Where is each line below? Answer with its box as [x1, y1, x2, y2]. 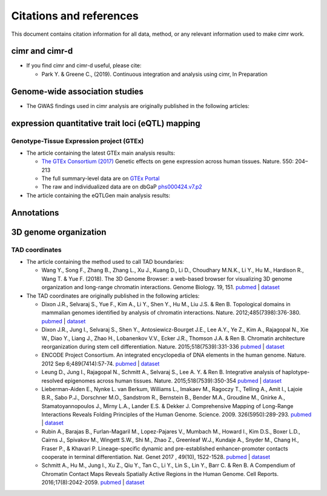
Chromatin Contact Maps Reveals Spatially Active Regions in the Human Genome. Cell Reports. [41, 470, 279, 477]
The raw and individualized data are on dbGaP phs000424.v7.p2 [41, 183, 202, 190]
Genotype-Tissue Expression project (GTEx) [11, 136, 144, 145]
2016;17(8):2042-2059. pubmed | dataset [41, 479, 145, 486]
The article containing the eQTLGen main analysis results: [26, 192, 171, 199]
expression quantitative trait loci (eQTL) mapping [11, 118, 200, 129]
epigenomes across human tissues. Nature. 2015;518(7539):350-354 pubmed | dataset [64, 377, 282, 384]
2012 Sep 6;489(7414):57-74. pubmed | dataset [41, 360, 160, 367]
